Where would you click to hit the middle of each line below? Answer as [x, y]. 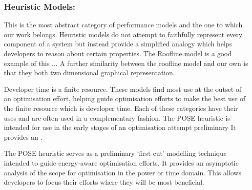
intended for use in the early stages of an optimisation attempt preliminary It [120, 127]
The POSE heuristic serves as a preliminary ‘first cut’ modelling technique [115, 153]
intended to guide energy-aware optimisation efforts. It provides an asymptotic [121, 162]
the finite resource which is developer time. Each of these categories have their [121, 108]
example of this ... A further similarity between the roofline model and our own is [126, 63]
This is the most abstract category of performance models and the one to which [123, 25]
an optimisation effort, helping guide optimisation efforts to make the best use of [125, 98]
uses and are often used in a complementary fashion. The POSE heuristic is [117, 117]
